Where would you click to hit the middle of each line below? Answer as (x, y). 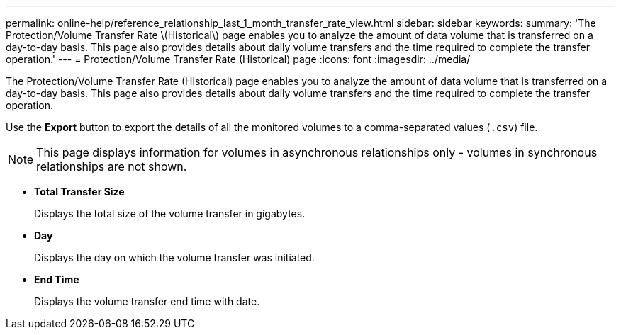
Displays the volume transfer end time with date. (147, 301)
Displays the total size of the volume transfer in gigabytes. (170, 214)
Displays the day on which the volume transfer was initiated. (174, 257)
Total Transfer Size (79, 192)
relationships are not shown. (112, 166)
